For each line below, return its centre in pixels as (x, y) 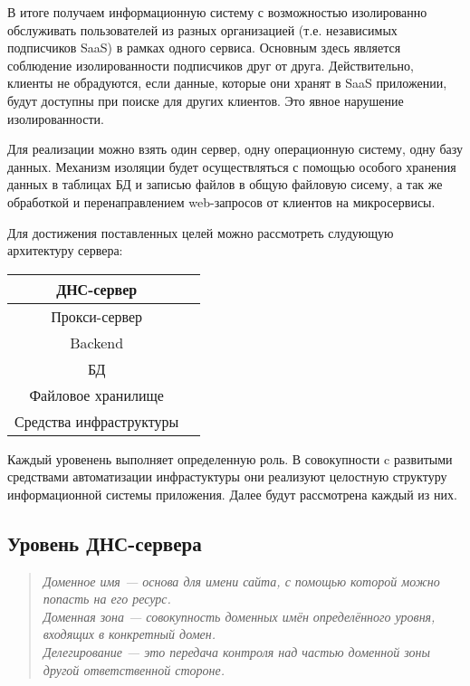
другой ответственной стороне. (134, 669)
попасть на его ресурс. (107, 599)
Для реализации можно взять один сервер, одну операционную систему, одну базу (235, 149)
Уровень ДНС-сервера (105, 543)
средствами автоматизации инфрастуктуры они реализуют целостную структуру (227, 476)
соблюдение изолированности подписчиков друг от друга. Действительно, (211, 65)
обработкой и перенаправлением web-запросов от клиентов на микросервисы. (221, 201)
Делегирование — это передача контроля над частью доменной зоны (236, 652)
